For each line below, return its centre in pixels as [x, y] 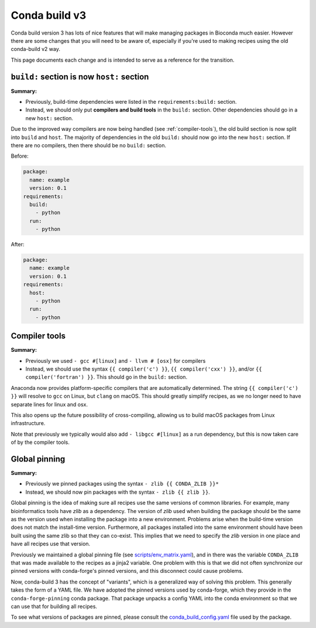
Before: [20, 156]
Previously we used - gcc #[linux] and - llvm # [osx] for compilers [116, 361]
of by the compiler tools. [40, 442]
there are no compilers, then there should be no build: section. [89, 145]
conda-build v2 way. [36, 49]
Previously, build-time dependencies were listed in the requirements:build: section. [131, 102]
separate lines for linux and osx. [49, 404]
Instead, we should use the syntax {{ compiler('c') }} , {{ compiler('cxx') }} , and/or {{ [144, 369]
